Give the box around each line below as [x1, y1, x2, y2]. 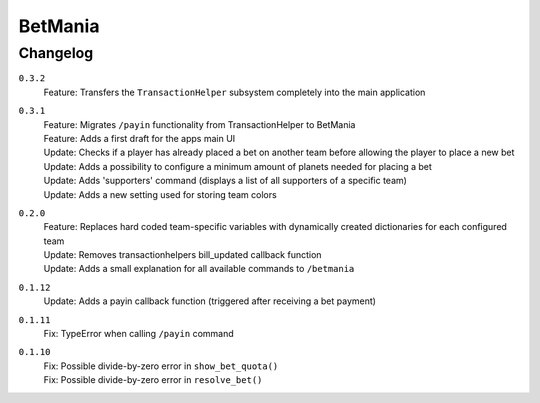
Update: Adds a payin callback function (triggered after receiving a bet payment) [43, 295, 377, 307]
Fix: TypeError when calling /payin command [43, 328, 234, 340]
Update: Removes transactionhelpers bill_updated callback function [43, 249, 322, 261]
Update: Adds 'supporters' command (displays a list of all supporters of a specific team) [43, 175, 407, 187]
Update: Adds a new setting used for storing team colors [43, 188, 277, 200]
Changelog [18, 44, 94, 62]
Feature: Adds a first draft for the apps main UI [43, 132, 236, 144]
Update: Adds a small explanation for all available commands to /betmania [43, 263, 355, 275]
